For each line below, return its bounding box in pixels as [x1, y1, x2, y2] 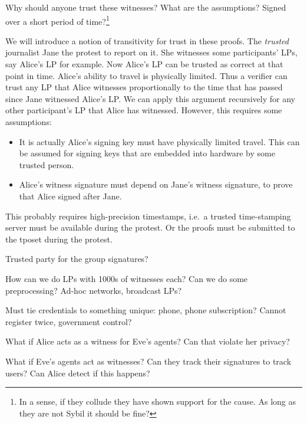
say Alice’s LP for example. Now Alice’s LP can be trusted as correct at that [5, 58, 283, 70]
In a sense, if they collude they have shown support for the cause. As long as [19, 395, 296, 408]
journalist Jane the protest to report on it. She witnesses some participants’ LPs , [5, 46, 298, 58]
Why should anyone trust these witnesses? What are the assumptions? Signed [5, 1, 286, 13]
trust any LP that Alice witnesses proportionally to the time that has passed [5, 81, 283, 93]
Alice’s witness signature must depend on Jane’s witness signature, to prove [19, 178, 293, 191]
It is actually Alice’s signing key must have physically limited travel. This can [19, 135, 300, 147]
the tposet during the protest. [5, 232, 113, 245]
